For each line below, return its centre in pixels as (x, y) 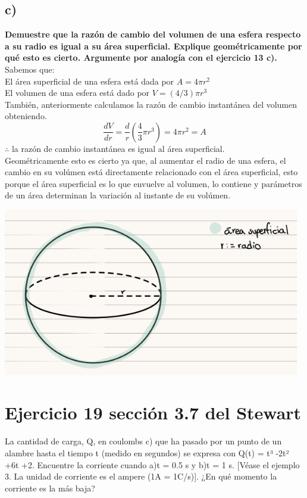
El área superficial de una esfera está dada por (90, 81)
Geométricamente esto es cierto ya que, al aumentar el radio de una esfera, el (145, 160)
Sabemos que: (30, 69)
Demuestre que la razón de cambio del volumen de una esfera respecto (153, 34)
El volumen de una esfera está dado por (77, 93)
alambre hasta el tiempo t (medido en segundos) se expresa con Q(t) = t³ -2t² (147, 453)
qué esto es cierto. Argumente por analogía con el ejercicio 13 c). (141, 57)
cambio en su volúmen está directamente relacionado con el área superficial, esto (151, 172)
